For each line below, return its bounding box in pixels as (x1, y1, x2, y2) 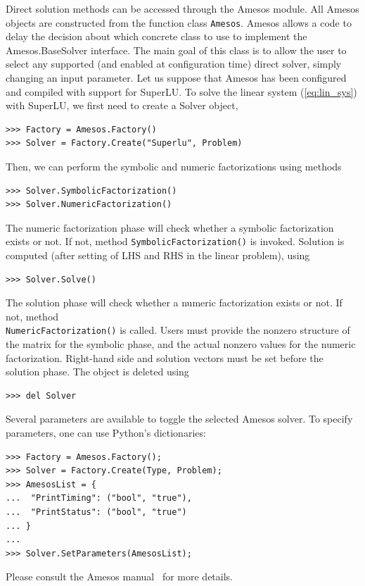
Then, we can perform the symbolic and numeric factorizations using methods (6, 159, 342, 173)
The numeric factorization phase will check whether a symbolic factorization (6, 220, 334, 235)
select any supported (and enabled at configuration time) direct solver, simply (6, 56, 342, 71)
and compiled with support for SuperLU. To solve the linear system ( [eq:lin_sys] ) (6, 84, 357, 99)
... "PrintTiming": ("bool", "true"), (6, 493, 192, 504)
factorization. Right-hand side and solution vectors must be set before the (6, 350, 324, 365)
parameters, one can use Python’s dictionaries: (6, 425, 206, 440)
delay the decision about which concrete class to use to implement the (6, 29, 307, 44)
